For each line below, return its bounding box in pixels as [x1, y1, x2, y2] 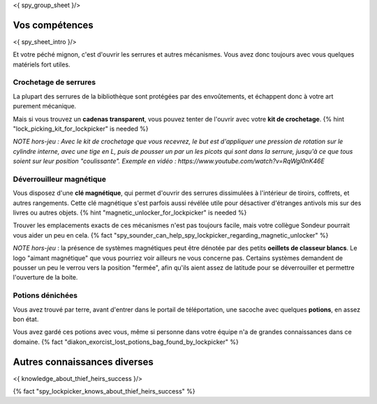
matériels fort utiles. [13, 60, 71, 68]
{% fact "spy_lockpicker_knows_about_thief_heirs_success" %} [13, 387, 195, 396]
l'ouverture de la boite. [13, 273, 78, 282]
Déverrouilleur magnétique [13, 174, 106, 184]
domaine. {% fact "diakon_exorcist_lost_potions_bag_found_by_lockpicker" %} [13, 338, 239, 346]
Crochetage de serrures [13, 78, 96, 87]
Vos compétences [13, 19, 94, 31]
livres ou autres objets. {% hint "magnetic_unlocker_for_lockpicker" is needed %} [13, 208, 247, 217]
